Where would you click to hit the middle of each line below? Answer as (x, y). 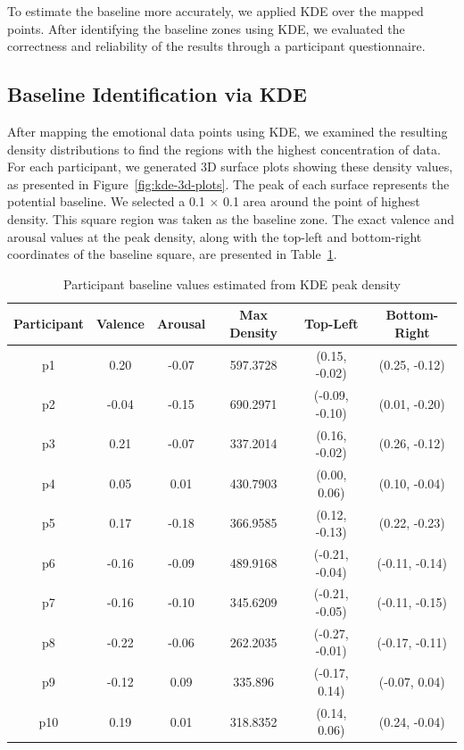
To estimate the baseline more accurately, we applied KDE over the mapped (215, 11)
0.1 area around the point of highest (322, 201)
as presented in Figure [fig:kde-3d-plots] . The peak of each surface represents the (228, 183)
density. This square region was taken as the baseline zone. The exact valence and (231, 218)
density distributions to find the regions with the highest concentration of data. (224, 149)
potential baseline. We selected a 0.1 (106, 201)
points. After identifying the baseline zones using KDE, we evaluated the (206, 28)
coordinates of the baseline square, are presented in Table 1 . (172, 254)
